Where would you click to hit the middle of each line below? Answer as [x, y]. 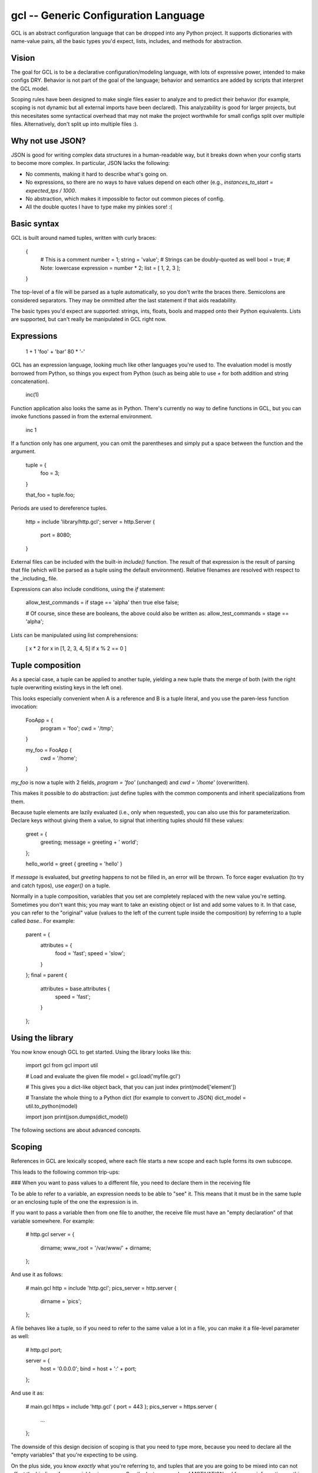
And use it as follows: [37, 1274]
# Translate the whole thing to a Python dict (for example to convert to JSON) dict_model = [136, 1098]
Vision [23, 58]
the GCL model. [30, 88]
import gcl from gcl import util [62, 1065]
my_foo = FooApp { [49, 750]
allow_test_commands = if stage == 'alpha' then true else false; [102, 602]
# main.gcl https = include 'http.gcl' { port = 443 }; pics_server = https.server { [121, 1406]
